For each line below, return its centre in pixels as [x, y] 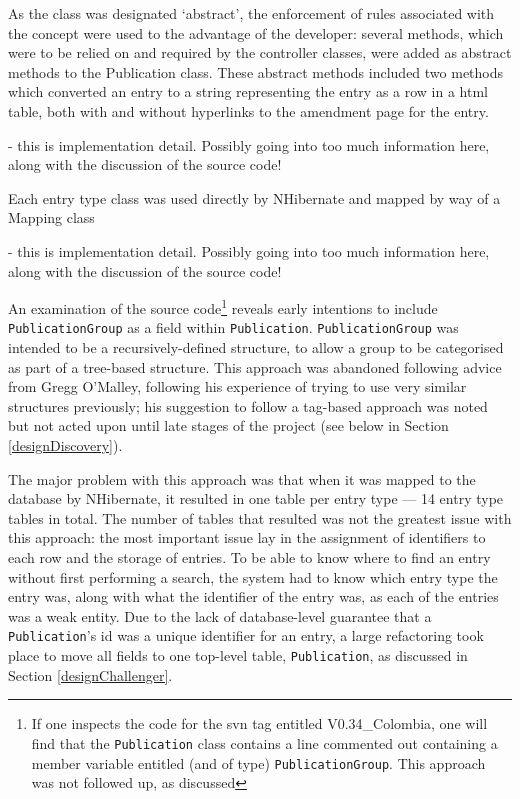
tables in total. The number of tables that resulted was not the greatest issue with [260, 517]
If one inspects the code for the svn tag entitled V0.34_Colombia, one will [259, 723]
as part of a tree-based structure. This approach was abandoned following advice [255, 366]
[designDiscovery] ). [65, 445]
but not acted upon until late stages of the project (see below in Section [228, 425]
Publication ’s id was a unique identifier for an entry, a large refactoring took [246, 635]
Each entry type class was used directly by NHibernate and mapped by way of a [254, 197]
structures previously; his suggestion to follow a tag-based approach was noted [248, 405]
